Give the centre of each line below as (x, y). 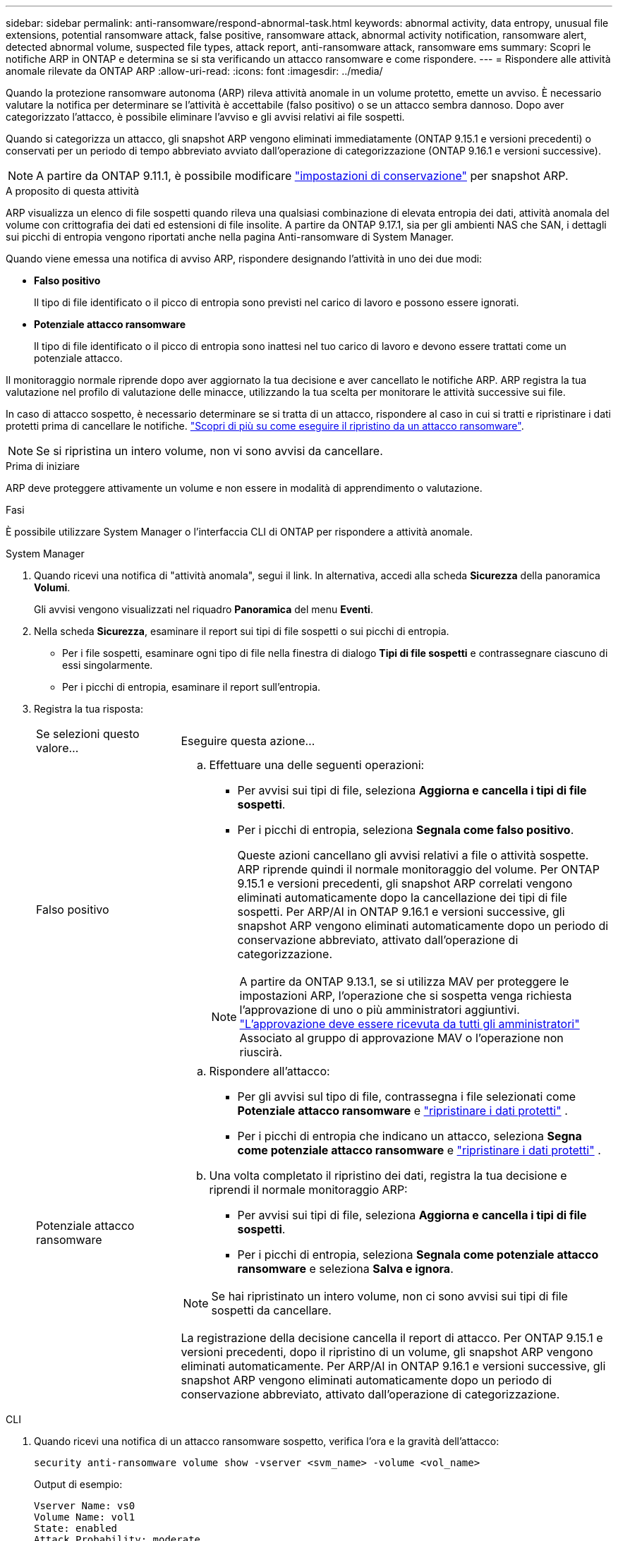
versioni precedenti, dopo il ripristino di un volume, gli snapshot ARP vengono (387, 1352)
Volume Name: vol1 (85, 1517)
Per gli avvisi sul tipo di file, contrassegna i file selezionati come (406, 1096)
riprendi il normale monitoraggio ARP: (308, 1190)
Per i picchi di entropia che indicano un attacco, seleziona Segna (410, 1136)
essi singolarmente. (108, 665)
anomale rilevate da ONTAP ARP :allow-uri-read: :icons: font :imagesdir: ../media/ (194, 71)
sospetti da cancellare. (271, 1310)
